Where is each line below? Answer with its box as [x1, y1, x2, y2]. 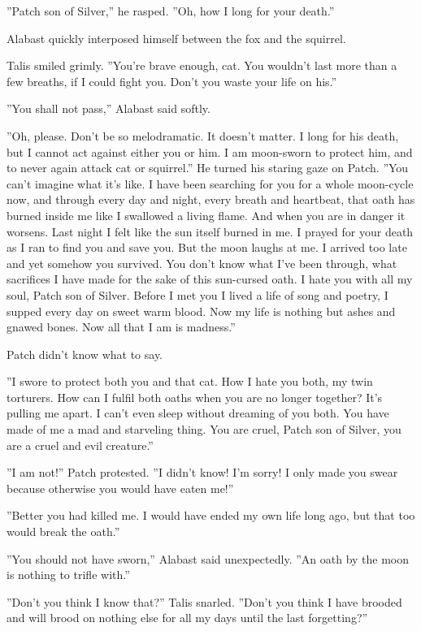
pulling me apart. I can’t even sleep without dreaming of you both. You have [7, 404, 389, 421]
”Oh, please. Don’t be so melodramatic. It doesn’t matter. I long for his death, [7, 127, 399, 144]
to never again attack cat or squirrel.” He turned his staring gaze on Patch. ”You [7, 159, 409, 176]
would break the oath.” [7, 523, 120, 540]
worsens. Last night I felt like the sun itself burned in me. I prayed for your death [7, 223, 414, 240]
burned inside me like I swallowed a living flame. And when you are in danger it [7, 206, 406, 223]
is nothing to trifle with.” [7, 566, 130, 583]
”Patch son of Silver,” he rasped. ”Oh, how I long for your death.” [7, 2, 335, 19]
